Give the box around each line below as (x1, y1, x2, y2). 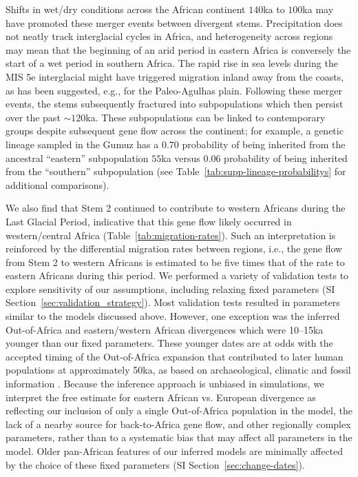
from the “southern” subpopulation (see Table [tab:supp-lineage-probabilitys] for (6, 164, 346, 179)
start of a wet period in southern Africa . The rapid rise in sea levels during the (6, 56, 338, 70)
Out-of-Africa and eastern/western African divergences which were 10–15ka (6, 322, 324, 336)
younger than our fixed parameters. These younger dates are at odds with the (6, 336, 333, 350)
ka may (302, 2, 334, 16)
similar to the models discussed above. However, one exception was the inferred (6, 309, 340, 323)
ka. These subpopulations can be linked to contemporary (85, 110, 326, 124)
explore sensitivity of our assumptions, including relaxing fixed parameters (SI (6, 281, 335, 296)
